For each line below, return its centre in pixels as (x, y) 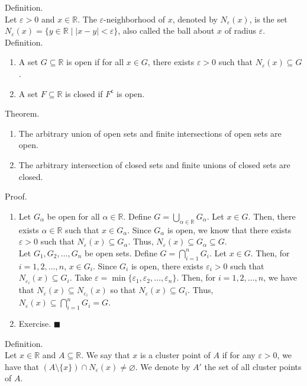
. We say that (106, 355)
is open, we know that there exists (230, 229)
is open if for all (95, 62)
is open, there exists (167, 266)
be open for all (73, 216)
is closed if (84, 93)
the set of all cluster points (253, 366)
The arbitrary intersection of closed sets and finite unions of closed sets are (154, 164)
